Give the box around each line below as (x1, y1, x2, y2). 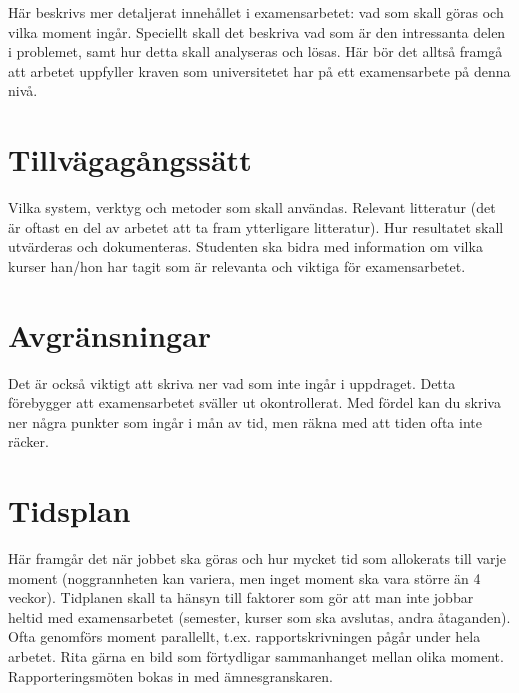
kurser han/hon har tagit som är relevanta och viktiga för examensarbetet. (8, 255, 466, 276)
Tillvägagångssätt (8, 139, 252, 180)
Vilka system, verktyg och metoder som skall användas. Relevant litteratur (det (8, 197, 496, 218)
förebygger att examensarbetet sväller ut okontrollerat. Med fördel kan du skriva (8, 392, 501, 413)
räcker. (8, 431, 49, 452)
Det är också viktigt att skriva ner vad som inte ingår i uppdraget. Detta (8, 372, 456, 393)
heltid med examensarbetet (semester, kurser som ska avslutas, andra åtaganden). (8, 606, 511, 627)
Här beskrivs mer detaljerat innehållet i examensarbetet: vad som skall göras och (8, 2, 504, 22)
